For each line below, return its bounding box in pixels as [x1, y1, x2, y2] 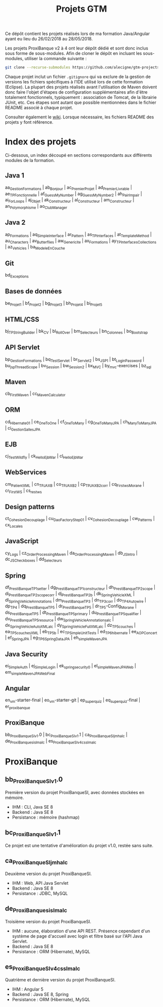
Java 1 [5, 171, 24, 180]
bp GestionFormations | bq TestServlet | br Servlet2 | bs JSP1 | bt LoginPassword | [5, 356, 145, 363]
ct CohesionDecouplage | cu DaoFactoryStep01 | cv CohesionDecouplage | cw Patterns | [5, 516, 155, 522]
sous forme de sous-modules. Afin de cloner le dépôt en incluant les [5, 50, 142, 56]
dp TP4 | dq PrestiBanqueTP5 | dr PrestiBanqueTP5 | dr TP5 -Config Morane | [5, 603, 137, 610]
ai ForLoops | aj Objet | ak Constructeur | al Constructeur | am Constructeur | [5, 197, 134, 204]
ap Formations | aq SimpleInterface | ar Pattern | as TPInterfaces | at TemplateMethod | [5, 231, 152, 238]
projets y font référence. [5, 119, 53, 125]
